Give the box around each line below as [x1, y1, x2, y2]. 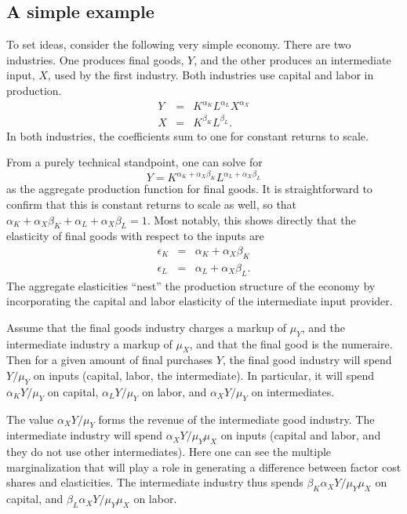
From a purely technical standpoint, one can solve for [6, 154, 263, 170]
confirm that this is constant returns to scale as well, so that [6, 195, 297, 212]
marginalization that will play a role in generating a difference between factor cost [6, 458, 402, 475]
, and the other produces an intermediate [194, 51, 391, 67]
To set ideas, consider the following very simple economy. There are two [6, 36, 351, 53]
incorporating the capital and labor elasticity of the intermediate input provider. [6, 293, 393, 309]
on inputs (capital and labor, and [220, 427, 381, 443]
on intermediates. [251, 383, 335, 399]
